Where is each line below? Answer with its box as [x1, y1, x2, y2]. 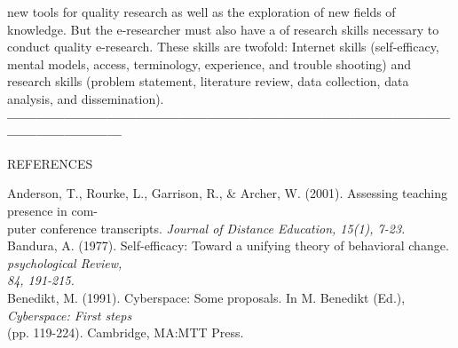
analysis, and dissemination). [7, 89, 164, 107]
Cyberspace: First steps [7, 305, 132, 324]
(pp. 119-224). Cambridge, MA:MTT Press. [7, 323, 244, 342]
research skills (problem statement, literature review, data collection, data [7, 72, 409, 91]
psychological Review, [7, 253, 122, 272]
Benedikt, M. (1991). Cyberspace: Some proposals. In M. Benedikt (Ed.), [7, 288, 406, 306]
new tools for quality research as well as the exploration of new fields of [7, 3, 396, 20]
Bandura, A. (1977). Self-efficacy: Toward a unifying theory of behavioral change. [7, 236, 449, 255]
